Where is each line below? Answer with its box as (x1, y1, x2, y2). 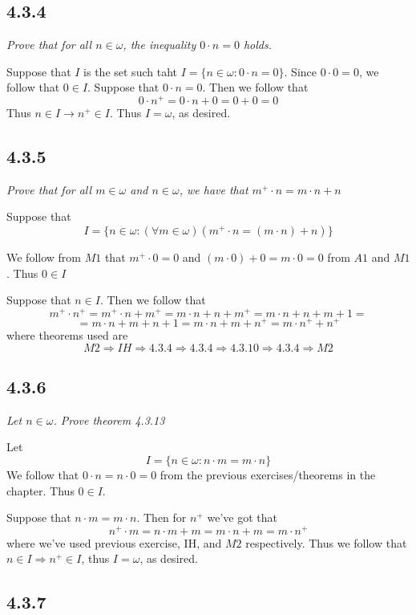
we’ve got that (207, 509, 277, 526)
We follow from (6, 249, 81, 266)
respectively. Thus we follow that (245, 534, 407, 551)
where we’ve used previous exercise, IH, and (6, 534, 222, 551)
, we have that (179, 181, 248, 198)
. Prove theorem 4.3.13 (53, 411, 165, 428)
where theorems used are (6, 326, 128, 343)
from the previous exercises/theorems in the (160, 466, 376, 483)
